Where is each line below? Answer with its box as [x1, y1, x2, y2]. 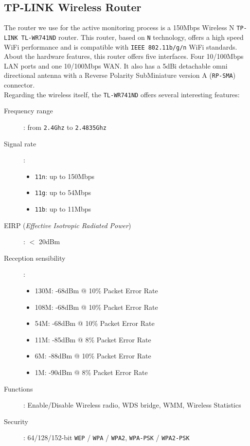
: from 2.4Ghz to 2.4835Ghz [23, 122, 107, 132]
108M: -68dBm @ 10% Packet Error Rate [35, 302, 158, 312]
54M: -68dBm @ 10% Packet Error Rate [35, 318, 155, 328]
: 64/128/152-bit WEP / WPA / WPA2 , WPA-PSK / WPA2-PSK [23, 432, 190, 443]
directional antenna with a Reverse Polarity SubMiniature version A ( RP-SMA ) [4, 70, 236, 80]
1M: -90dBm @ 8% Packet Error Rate [35, 367, 148, 377]
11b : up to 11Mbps [35, 204, 91, 214]
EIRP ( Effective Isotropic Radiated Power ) [4, 220, 131, 230]
